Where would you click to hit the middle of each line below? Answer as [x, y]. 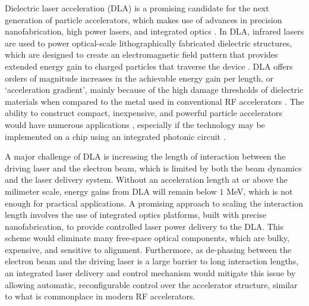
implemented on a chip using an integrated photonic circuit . [115, 136]
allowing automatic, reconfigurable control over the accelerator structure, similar [151, 284]
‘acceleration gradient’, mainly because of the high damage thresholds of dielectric [154, 90]
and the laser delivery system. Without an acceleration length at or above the [146, 179]
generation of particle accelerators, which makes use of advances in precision [144, 19]
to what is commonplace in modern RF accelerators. [100, 296]
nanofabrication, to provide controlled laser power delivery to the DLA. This [144, 226]
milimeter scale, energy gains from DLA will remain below [111, 191]
